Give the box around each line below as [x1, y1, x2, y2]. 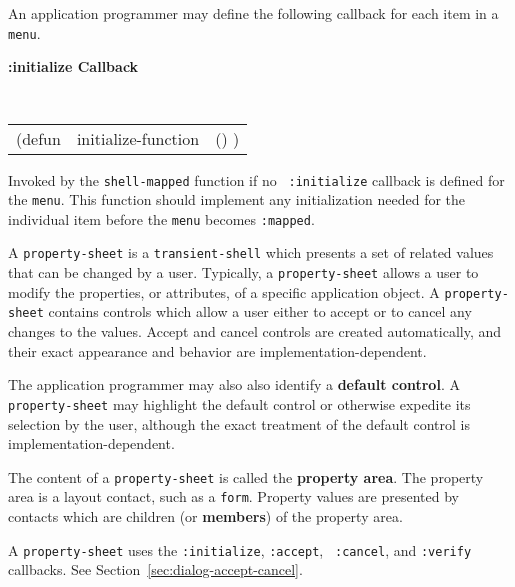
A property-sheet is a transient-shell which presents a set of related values [8, 242, 494, 263]
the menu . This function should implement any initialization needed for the [8, 189, 466, 210]
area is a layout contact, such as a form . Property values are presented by [8, 486, 459, 507]
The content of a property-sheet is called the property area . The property [8, 466, 484, 487]
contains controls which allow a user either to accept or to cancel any [48, 301, 472, 322]
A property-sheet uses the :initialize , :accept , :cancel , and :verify [8, 539, 472, 560]
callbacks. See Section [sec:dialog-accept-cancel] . [8, 559, 303, 580]
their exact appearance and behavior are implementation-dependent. [8, 340, 427, 361]
